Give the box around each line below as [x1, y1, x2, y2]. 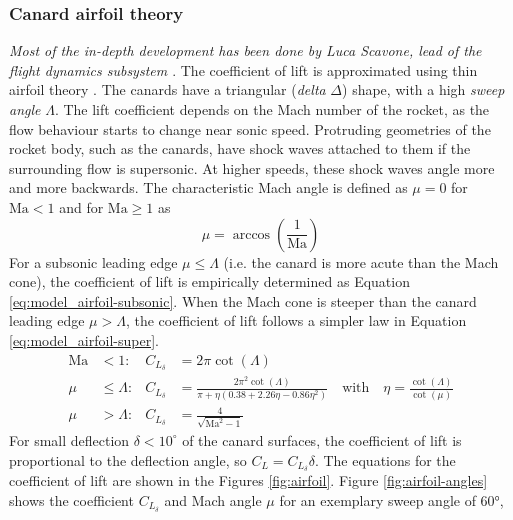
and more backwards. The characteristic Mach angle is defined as [9, 177, 408, 198]
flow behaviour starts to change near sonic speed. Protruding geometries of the [9, 118, 491, 139]
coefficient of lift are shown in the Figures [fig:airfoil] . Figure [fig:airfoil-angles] [9, 470, 488, 491]
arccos [232, 227, 271, 242]
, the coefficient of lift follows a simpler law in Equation [125, 310, 467, 331]
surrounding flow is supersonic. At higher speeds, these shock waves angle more [9, 157, 495, 178]
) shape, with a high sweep [342, 79, 505, 100]
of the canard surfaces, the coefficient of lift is [182, 429, 462, 450]
